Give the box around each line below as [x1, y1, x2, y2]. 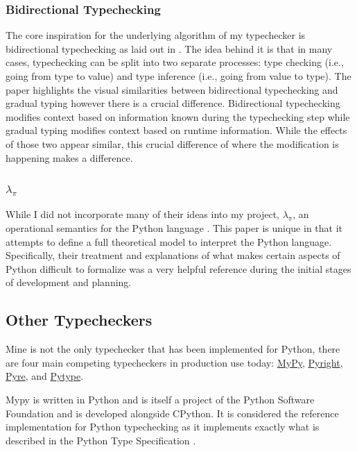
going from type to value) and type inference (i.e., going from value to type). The [6, 69, 351, 83]
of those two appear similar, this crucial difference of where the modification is [6, 136, 339, 151]
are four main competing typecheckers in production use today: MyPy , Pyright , [6, 355, 343, 369]
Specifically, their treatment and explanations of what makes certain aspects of [6, 248, 340, 262]
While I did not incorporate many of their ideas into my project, [6, 207, 279, 221]
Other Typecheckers [6, 309, 153, 330]
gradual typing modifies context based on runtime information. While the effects [6, 123, 347, 137]
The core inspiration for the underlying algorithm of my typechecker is [6, 28, 306, 42]
